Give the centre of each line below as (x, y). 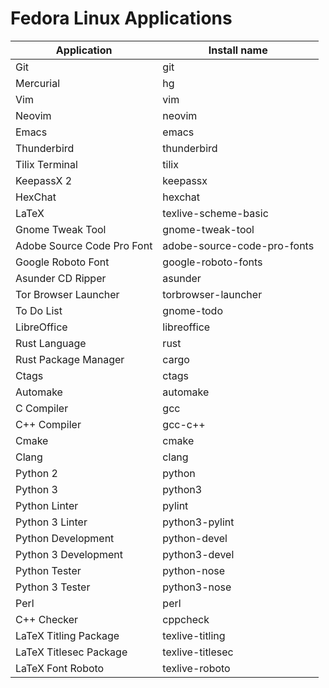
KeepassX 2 (44, 180)
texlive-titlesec (198, 652)
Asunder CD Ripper (61, 278)
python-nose (194, 570)
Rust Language (51, 343)
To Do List (39, 310)
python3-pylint (198, 522)
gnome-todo (192, 310)
